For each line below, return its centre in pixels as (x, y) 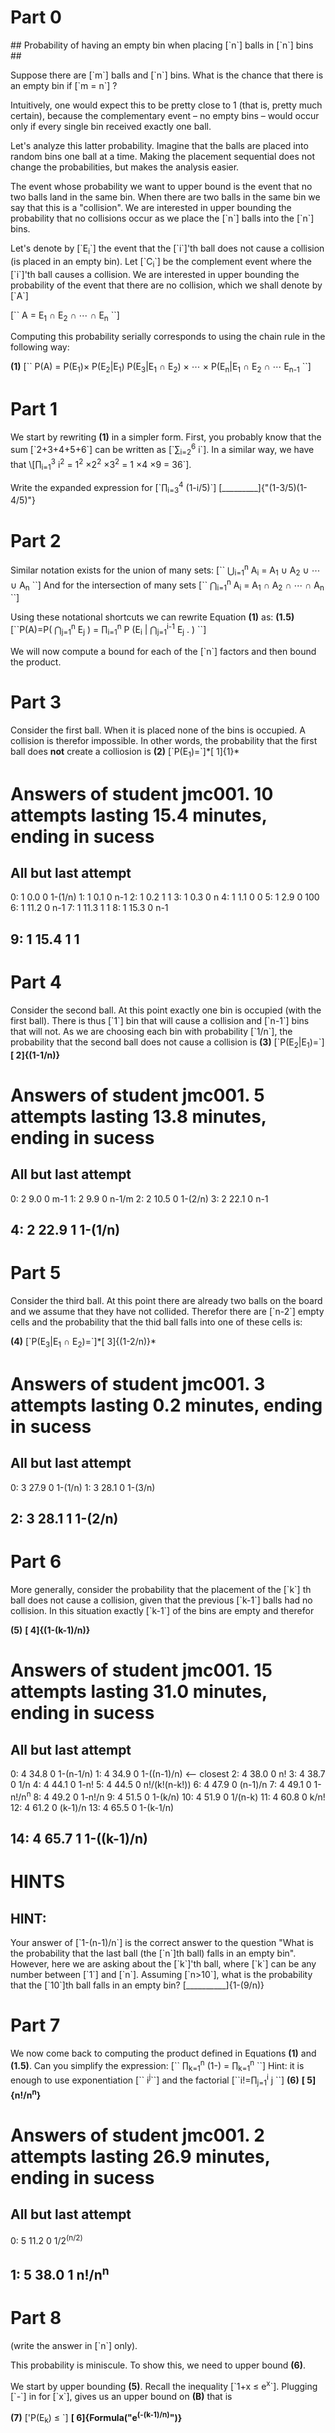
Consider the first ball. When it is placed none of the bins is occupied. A (158, 730)
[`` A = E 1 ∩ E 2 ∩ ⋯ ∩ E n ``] (65, 316)
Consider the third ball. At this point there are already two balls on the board (166, 1300)
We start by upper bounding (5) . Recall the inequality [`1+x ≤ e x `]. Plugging (164, 2385)
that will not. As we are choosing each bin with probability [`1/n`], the (151, 1031)
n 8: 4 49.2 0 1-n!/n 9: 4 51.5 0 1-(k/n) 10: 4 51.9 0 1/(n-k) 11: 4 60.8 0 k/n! (176, 1796)
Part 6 (36, 1562)
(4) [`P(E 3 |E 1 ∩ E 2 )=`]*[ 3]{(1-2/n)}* (83, 1342)
